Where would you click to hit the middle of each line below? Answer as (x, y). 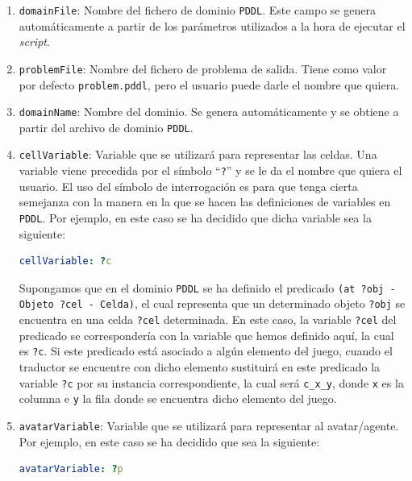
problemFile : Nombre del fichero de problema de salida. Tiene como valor (203, 68)
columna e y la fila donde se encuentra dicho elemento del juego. (178, 398)
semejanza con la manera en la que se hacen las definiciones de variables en (205, 202)
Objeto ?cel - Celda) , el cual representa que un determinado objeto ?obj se (212, 303)
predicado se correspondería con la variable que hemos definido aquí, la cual (206, 335)
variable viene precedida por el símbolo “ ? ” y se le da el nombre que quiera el (210, 170)
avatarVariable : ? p (71, 469)
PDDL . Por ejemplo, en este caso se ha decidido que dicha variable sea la (195, 217)
